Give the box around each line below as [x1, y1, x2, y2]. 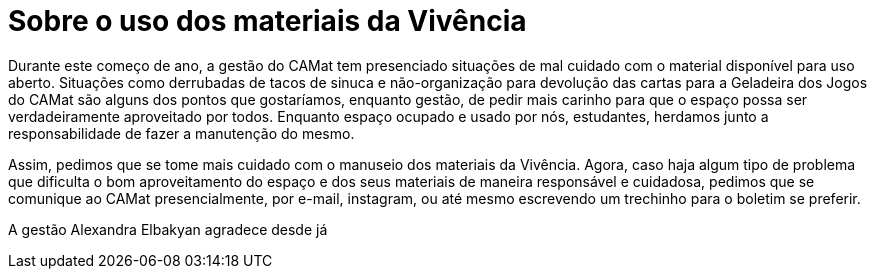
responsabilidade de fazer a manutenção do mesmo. [8, 124, 355, 142]
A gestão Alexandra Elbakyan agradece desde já [8, 220, 328, 238]
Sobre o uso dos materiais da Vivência [8, 4, 527, 38]
